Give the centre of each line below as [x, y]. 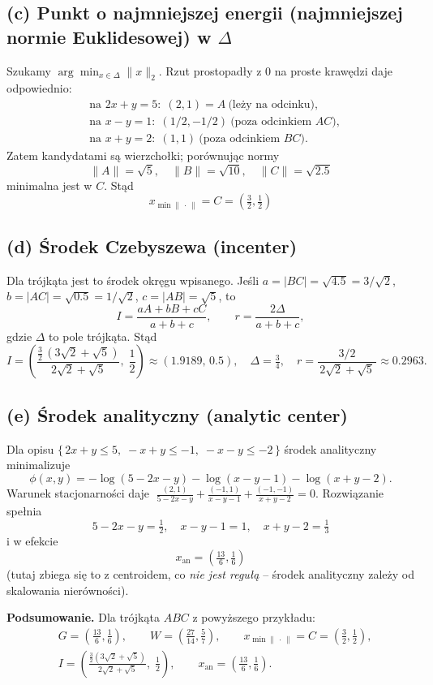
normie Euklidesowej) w [109, 36]
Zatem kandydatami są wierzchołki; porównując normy [143, 155]
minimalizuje [39, 465]
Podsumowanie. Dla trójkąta [83, 617]
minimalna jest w [49, 185]
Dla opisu [30, 448]
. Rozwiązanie [349, 493]
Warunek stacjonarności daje [78, 493]
